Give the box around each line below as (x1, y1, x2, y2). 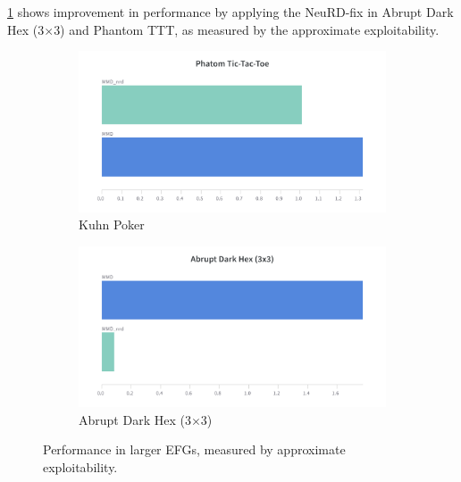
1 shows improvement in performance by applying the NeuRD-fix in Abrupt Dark (7, 3, 454, 21)
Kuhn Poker (79, 215, 145, 234)
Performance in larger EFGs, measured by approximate (43, 440, 346, 459)
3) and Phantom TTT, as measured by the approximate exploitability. (54, 20, 440, 38)
